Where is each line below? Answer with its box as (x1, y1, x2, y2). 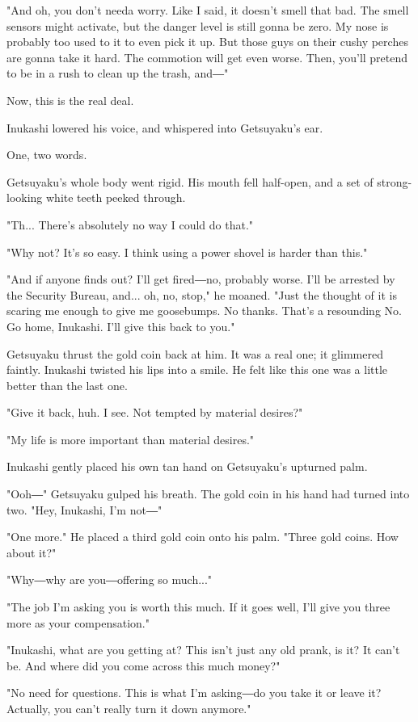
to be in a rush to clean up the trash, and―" (6, 65, 229, 82)
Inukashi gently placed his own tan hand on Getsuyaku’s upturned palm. (6, 458, 368, 475)
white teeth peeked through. (46, 189, 186, 206)
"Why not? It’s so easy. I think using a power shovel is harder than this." (6, 243, 368, 260)
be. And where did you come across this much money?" (6, 657, 281, 674)
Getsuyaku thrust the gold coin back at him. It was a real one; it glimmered (6, 345, 383, 362)
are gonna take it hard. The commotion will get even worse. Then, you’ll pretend (6, 48, 408, 65)
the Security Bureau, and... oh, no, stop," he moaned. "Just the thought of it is (6, 286, 397, 303)
